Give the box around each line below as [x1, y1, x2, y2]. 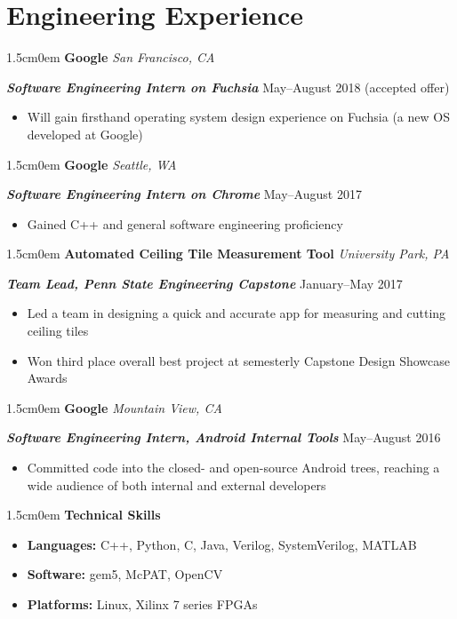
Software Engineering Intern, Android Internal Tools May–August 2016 [6, 428, 441, 447]
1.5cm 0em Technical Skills [6, 505, 161, 524]
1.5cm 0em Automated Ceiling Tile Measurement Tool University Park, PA [6, 244, 450, 263]
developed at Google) [27, 124, 143, 143]
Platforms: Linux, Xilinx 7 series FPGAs [27, 595, 258, 613]
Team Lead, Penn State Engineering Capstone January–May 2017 [6, 274, 403, 292]
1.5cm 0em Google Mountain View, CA [6, 398, 222, 417]
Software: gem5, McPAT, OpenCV [27, 565, 223, 583]
